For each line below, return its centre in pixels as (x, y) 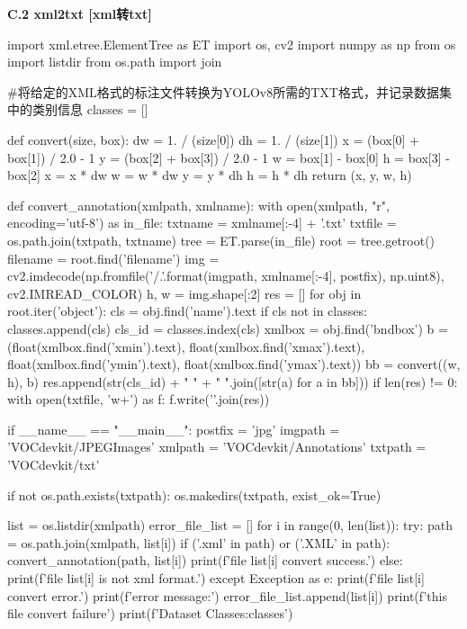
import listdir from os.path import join (115, 62)
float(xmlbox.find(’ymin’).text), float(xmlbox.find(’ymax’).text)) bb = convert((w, (234, 364)
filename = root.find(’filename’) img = (113, 258)
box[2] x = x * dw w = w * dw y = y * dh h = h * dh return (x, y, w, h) (210, 175)
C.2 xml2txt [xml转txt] (80, 13)
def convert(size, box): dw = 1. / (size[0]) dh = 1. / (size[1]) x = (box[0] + (213, 139)
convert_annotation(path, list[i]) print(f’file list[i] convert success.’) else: (205, 560)
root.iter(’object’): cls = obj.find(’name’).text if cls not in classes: (187, 311)
